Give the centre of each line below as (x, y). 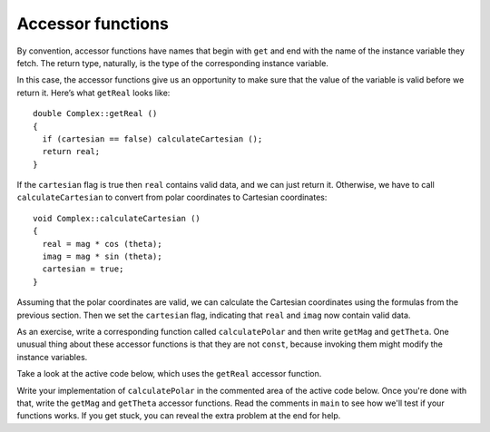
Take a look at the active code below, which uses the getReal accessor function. (169, 374)
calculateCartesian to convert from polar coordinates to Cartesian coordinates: (172, 197)
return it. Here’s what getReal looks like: (93, 93)
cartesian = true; (83, 269)
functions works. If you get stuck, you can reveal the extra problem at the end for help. (179, 416)
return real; (71, 152)
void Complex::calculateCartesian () (117, 218)
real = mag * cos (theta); (102, 244)
